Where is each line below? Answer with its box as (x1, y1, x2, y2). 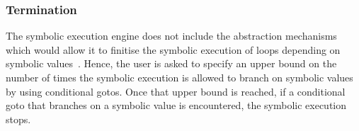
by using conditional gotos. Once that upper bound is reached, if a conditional (6, 84, 346, 98)
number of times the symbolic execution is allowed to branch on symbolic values (6, 70, 353, 84)
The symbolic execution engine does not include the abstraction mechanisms (6, 28, 337, 43)
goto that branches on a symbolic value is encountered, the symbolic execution (6, 98, 347, 113)
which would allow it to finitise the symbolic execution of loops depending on (6, 42, 341, 57)
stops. (6, 111, 31, 126)
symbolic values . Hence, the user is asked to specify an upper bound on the (6, 56, 337, 71)
